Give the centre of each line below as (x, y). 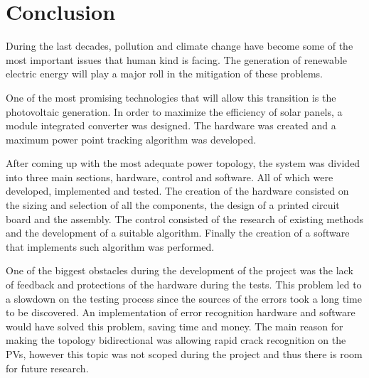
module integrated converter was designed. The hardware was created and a (171, 125)
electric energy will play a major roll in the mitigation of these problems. (165, 74)
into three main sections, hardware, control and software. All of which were (170, 177)
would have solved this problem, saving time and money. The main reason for (175, 326)
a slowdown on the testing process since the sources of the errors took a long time (184, 298)
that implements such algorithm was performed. (110, 246)
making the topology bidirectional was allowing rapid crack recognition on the (176, 340)
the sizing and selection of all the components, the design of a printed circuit (173, 205)
